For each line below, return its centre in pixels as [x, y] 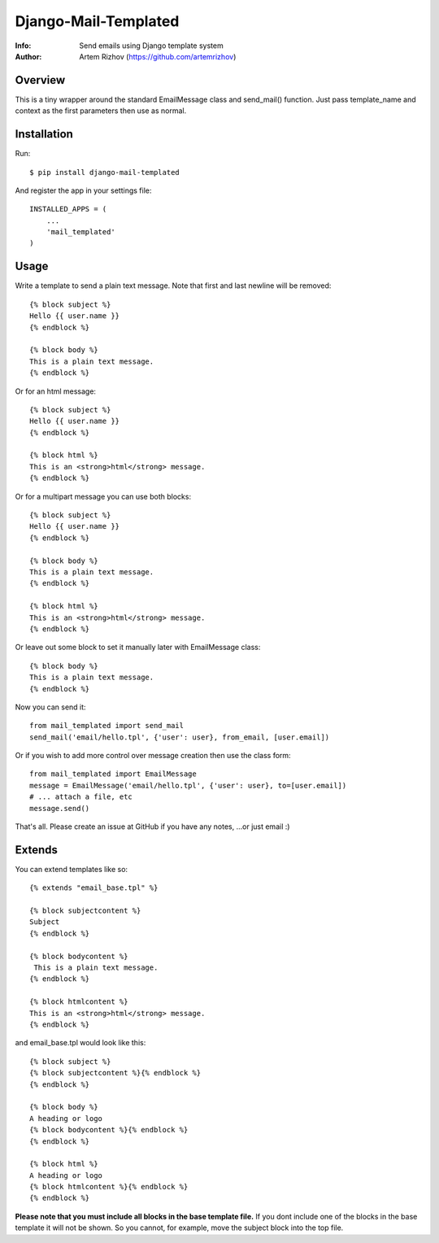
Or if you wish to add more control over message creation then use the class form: [153, 756]
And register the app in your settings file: [83, 190]
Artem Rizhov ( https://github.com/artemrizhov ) [158, 56]
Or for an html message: [56, 391]
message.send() [60, 808]
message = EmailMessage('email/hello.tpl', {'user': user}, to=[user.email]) [188, 785]
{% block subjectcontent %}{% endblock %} [115, 1073]
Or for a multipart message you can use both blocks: [103, 496]
